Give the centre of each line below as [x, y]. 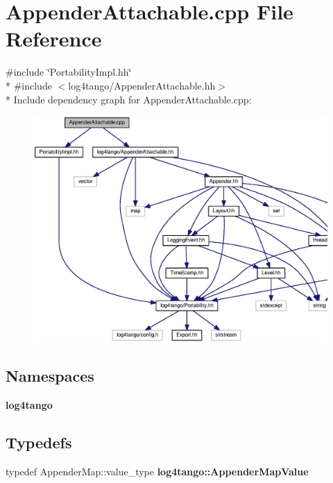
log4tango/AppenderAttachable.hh [142, 85]
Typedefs [39, 442]
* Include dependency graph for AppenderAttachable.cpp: [129, 99]
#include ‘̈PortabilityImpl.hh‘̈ [69, 72]
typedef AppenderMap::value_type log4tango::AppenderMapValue [157, 471]
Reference [54, 39]
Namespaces [50, 375]
